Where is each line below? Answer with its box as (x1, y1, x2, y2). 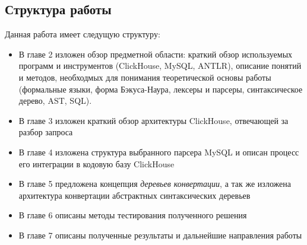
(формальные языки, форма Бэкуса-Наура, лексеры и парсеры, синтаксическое (18, 82, 303, 95)
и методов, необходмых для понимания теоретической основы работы (18, 71, 271, 83)
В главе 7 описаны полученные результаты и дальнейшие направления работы (18, 228, 302, 241)
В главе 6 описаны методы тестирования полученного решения (18, 209, 247, 221)
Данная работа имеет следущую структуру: (5, 28, 160, 40)
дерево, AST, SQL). (18, 94, 92, 107)
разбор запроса (18, 126, 73, 138)
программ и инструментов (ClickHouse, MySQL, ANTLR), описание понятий (18, 59, 302, 72)
